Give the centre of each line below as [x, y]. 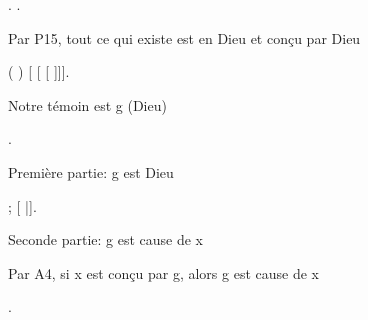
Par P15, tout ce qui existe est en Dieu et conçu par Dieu [184, 37]
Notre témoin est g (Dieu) [87, 104]
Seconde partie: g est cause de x [105, 239]
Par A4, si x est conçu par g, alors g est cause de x [163, 272]
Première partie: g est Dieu [91, 171]
